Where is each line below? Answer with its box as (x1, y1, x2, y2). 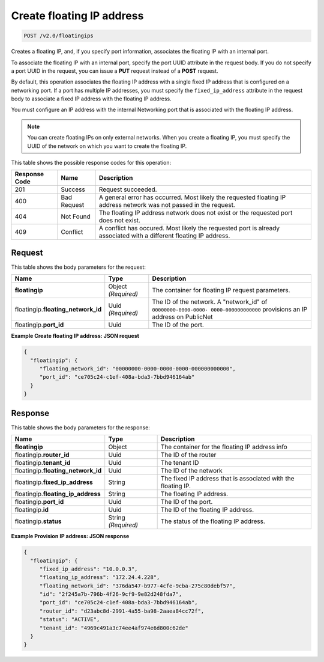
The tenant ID (160, 459, 199, 467)
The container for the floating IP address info (160, 443, 287, 451)
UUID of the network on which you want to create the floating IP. (27, 142, 187, 150)
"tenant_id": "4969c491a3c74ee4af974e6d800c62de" (39, 624, 188, 631)
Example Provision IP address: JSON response (11, 533, 130, 540)
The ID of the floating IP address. (160, 506, 254, 514)
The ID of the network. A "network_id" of (152, 298, 268, 306)
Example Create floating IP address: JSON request (11, 333, 139, 340)
